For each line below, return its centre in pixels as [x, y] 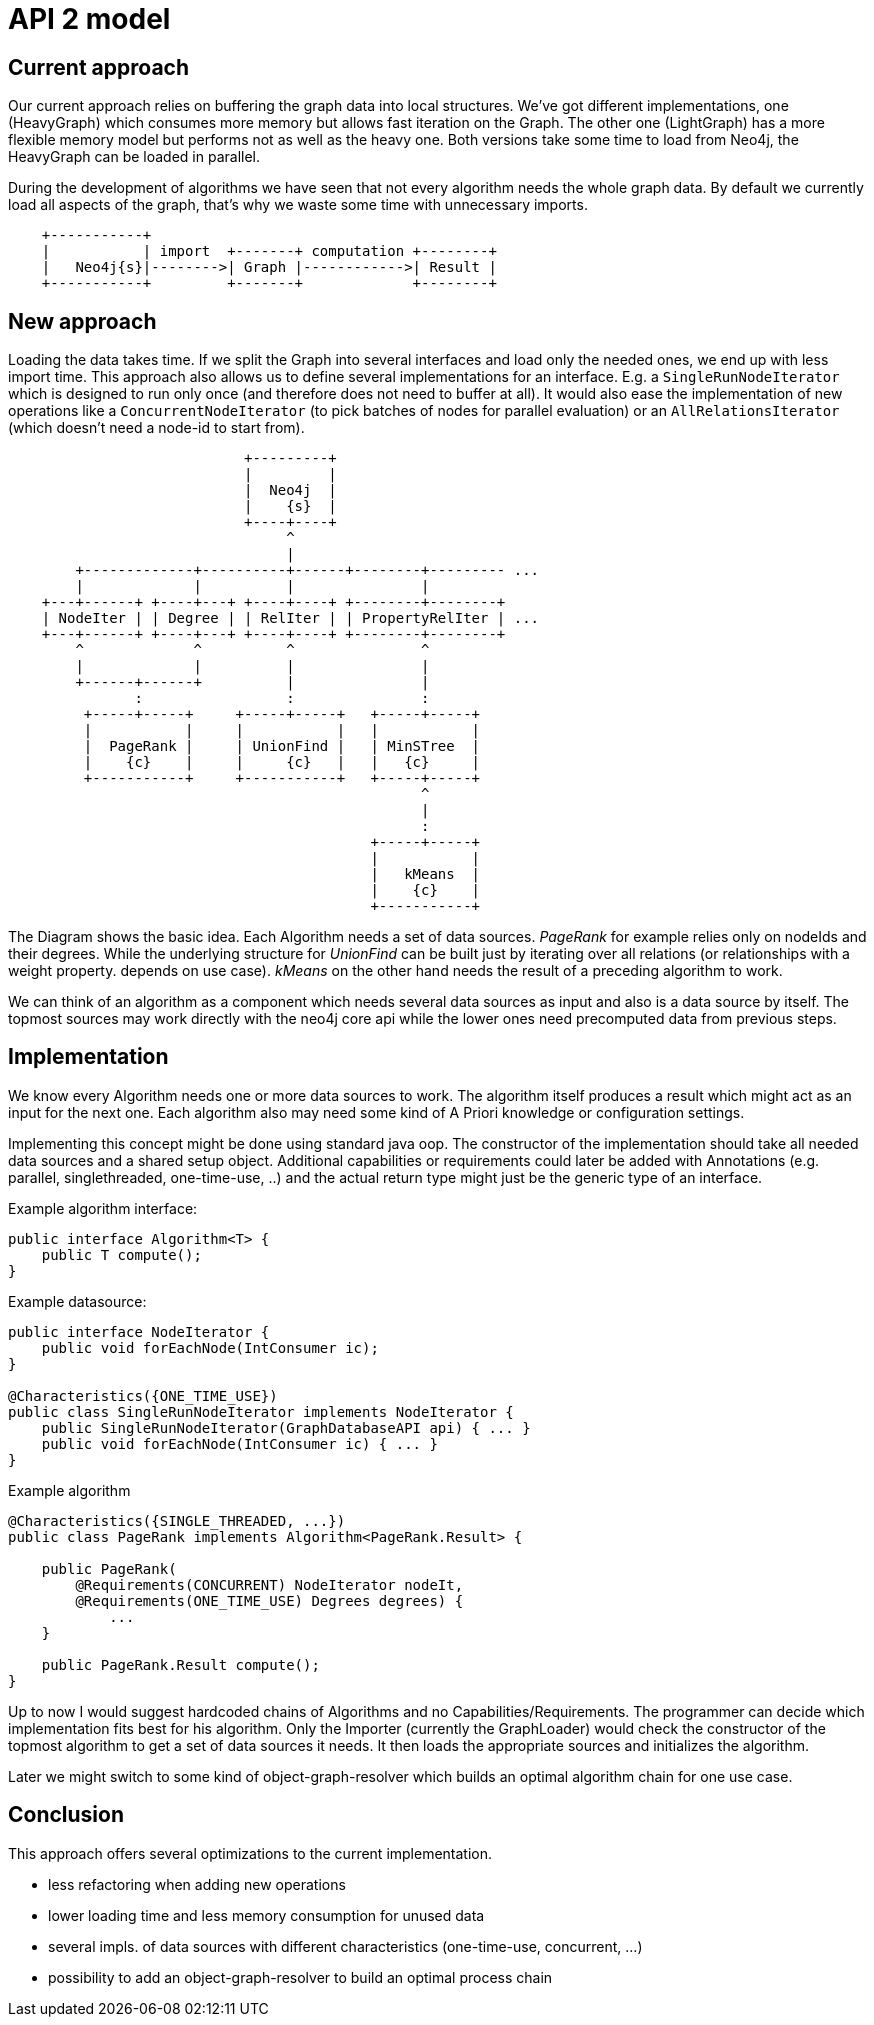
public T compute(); [121, 1254]
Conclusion [66, 1815]
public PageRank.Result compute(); [180, 1664]
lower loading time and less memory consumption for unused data [266, 1915]
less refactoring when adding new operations [197, 1884]
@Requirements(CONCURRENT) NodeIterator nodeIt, [269, 1584]
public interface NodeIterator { [139, 1331]
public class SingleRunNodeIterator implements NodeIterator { [261, 1411]
